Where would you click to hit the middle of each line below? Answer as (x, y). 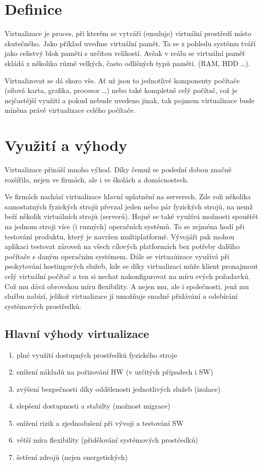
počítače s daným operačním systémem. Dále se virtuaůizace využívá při (117, 256)
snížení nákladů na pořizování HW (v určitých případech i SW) (115, 372)
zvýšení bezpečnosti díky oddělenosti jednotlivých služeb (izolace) (118, 389)
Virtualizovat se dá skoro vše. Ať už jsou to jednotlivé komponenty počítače (122, 80)
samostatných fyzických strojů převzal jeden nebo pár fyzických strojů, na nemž (129, 206)
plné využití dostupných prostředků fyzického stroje (97, 354)
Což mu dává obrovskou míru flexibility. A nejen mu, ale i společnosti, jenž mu (127, 286)
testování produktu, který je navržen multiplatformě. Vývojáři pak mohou (119, 236)
